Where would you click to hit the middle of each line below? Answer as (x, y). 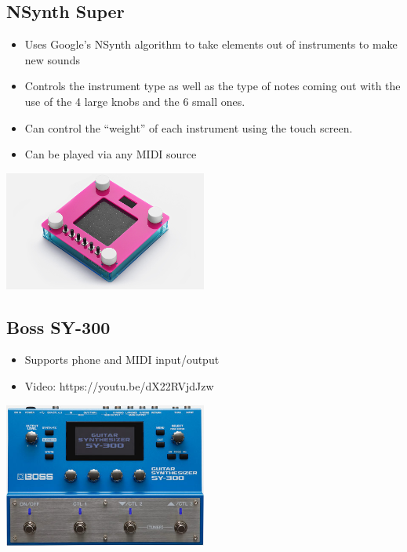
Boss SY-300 (58, 327)
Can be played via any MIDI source (111, 154)
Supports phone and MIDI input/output (122, 360)
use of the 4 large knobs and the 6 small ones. (135, 101)
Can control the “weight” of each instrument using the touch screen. (189, 127)
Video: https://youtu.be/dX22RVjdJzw (119, 385)
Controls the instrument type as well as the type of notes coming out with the (213, 86)
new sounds (52, 59)
